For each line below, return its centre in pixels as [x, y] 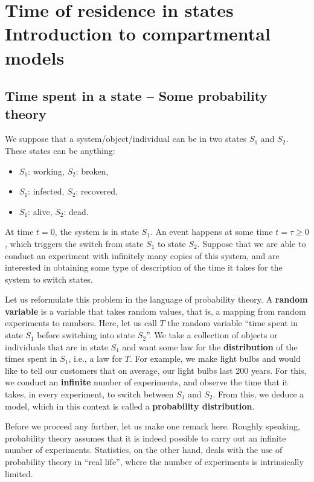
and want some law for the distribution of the [210, 346]
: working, [46, 171]
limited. [19, 473]
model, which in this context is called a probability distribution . [130, 406]
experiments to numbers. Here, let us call [81, 323]
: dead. [76, 211]
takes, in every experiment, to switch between [89, 394]
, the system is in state [97, 232]
